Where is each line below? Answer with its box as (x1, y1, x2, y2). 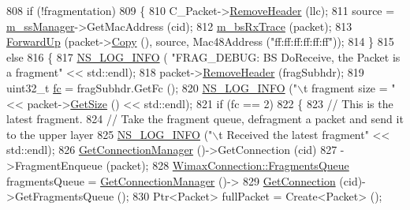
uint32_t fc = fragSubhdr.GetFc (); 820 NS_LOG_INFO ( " (6, 79, 298, 96)
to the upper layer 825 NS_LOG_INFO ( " (6, 126, 213, 142)
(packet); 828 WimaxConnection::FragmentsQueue (106, 156, 349, 173)
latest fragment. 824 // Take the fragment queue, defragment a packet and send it (6, 111, 404, 127)
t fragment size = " (303, 79, 396, 96)
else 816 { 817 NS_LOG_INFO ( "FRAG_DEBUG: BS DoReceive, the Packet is (6, 48, 401, 65)
